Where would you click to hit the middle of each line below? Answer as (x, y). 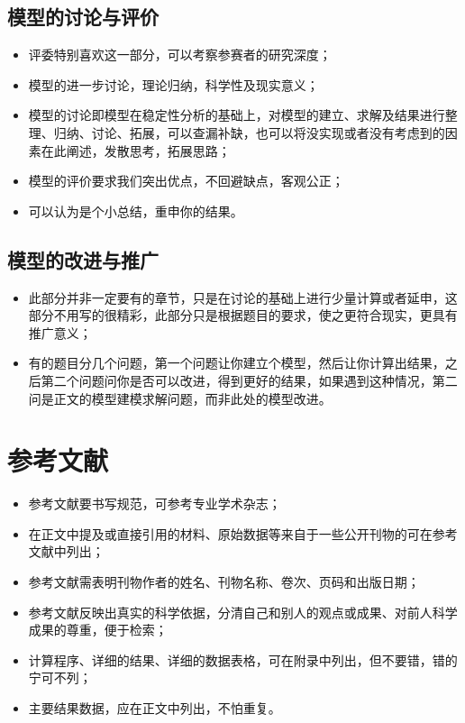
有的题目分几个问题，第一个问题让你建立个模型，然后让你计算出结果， (237, 363)
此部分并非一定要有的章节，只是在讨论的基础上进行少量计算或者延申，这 (243, 297)
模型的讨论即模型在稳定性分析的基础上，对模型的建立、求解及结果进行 (237, 115)
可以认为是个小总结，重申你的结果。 (136, 210)
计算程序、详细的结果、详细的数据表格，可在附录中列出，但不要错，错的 (243, 659)
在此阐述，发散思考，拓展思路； (136, 150)
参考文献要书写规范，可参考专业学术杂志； (155, 503)
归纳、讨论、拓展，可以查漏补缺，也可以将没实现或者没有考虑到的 (249, 132)
